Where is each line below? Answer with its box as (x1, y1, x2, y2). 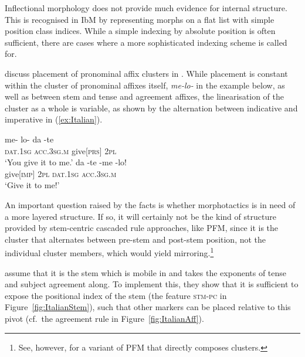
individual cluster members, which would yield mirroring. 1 (5, 245, 214, 259)
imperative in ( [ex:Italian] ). (5, 113, 103, 125)
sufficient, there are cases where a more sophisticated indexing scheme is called (5, 36, 287, 48)
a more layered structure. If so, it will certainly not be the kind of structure (5, 210, 276, 222)
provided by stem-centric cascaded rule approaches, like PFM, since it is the (5, 222, 279, 234)
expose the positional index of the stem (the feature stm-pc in (5, 289, 227, 301)
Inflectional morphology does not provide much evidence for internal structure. (5, 2, 287, 13)
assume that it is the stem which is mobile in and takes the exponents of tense (5, 266, 287, 278)
